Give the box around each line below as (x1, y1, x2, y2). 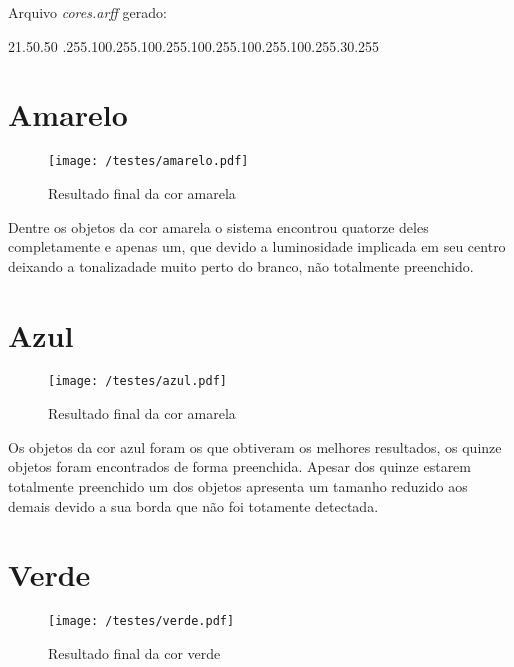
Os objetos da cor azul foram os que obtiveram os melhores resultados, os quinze (8, 436, 502, 457)
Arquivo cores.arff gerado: (8, 2, 167, 22)
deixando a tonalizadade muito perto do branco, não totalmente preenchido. (8, 255, 474, 276)
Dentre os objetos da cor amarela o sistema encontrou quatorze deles (8, 216, 429, 237)
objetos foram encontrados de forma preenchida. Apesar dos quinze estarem (8, 456, 471, 477)
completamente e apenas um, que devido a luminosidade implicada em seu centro (8, 236, 506, 257)
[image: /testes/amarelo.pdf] (48, 154, 249, 169)
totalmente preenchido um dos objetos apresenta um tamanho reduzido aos (8, 475, 468, 496)
